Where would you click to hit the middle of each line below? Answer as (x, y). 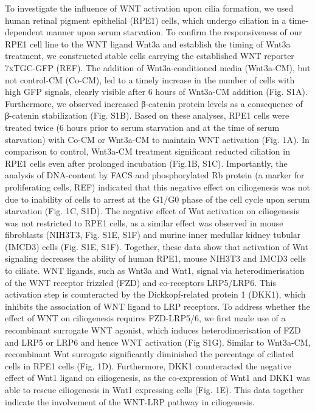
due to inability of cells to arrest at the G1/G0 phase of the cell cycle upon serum (157, 199)
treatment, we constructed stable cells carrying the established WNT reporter (150, 56)
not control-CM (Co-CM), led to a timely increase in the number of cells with (150, 79)
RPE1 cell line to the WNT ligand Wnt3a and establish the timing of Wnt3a (148, 44)
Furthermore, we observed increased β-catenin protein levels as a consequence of (154, 103)
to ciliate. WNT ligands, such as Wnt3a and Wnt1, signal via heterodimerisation (155, 271)
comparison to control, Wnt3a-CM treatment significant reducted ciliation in (147, 151)
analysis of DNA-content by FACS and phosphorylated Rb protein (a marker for (155, 175)
